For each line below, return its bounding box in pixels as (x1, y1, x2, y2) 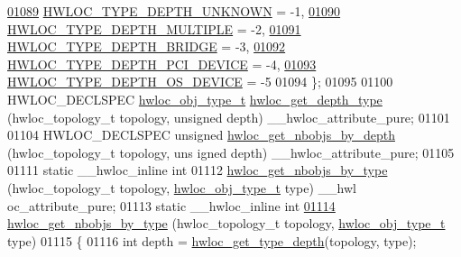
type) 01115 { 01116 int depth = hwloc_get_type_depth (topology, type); (7, 231, 417, 250)
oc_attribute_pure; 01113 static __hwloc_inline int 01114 (7, 196, 336, 215)
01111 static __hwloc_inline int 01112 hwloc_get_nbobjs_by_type (7, 161, 388, 179)
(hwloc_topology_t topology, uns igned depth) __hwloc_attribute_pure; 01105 (7, 142, 455, 161)
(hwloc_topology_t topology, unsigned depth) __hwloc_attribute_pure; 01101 (7, 107, 450, 126)
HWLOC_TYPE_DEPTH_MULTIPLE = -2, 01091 (7, 19, 301, 38)
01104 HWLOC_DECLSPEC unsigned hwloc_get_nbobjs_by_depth (7, 125, 395, 144)
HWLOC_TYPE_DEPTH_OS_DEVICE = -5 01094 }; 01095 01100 (7, 72, 393, 91)
